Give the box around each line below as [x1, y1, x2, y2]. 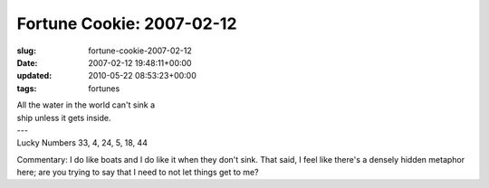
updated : [16, 70, 53, 81]
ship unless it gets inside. [16, 112, 112, 123]
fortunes [88, 82, 120, 94]
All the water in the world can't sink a [16, 99, 156, 110]
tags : [16, 82, 37, 94]
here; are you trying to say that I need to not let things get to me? [16, 167, 259, 178]
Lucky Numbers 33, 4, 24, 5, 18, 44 [16, 137, 149, 148]
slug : [16, 45, 36, 56]
